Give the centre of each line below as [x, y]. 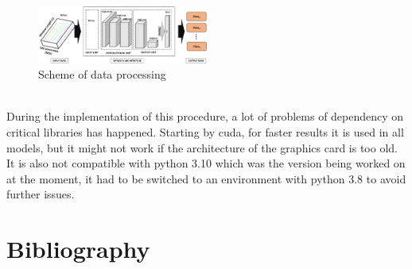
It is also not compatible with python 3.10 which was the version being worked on [206, 163]
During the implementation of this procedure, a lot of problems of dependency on [205, 116]
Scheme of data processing [102, 74]
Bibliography [78, 249]
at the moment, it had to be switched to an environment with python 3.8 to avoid [206, 178]
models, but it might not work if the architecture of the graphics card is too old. [202, 147]
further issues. [41, 194]
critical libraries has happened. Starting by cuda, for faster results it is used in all [205, 132]
